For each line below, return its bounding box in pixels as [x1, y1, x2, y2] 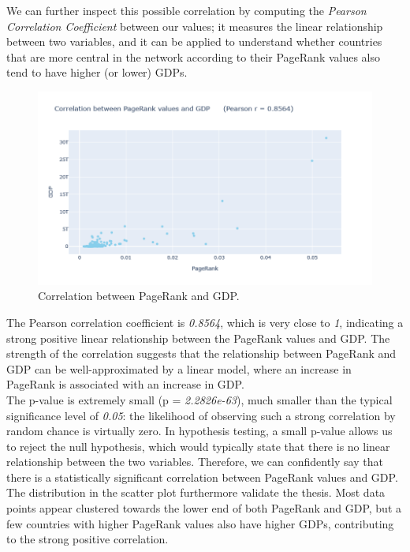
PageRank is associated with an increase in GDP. [6, 376, 244, 392]
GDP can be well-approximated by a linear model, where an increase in [6, 360, 352, 377]
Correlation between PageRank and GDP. [38, 287, 240, 304]
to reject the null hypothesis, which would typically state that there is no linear [6, 437, 390, 454]
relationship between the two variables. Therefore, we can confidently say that [6, 453, 383, 470]
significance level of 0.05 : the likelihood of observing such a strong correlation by [6, 407, 396, 423]
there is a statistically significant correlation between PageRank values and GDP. [6, 468, 398, 485]
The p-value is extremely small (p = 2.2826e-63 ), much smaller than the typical [6, 391, 393, 407]
